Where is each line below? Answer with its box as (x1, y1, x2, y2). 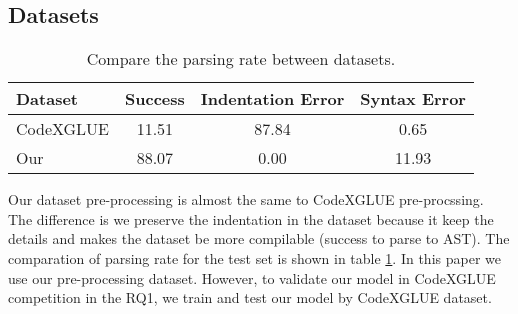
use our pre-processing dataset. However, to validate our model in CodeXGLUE (8, 267, 496, 288)
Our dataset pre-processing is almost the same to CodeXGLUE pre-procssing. (8, 189, 484, 210)
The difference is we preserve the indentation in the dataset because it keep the (8, 208, 494, 229)
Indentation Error (200, 87, 345, 111)
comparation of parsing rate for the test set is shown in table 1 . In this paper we (8, 247, 501, 268)
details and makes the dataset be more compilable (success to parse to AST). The (8, 228, 510, 249)
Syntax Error (360, 87, 466, 111)
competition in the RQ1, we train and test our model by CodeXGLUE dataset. (8, 287, 492, 308)
